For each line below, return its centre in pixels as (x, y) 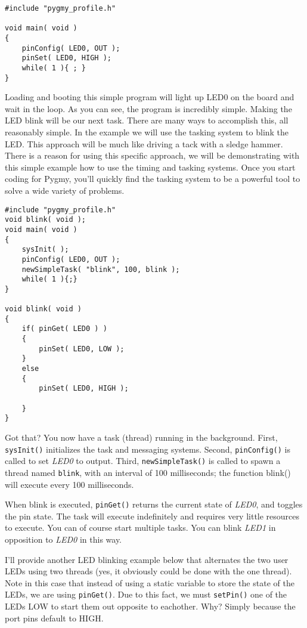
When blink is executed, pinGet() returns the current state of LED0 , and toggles (154, 504)
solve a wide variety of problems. (65, 190)
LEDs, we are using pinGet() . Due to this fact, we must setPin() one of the (146, 594)
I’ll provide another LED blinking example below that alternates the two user (147, 559)
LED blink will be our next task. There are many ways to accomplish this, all (147, 120)
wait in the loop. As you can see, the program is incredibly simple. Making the (148, 108)
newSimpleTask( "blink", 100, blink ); (101, 269)
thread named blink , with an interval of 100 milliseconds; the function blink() (148, 472)
